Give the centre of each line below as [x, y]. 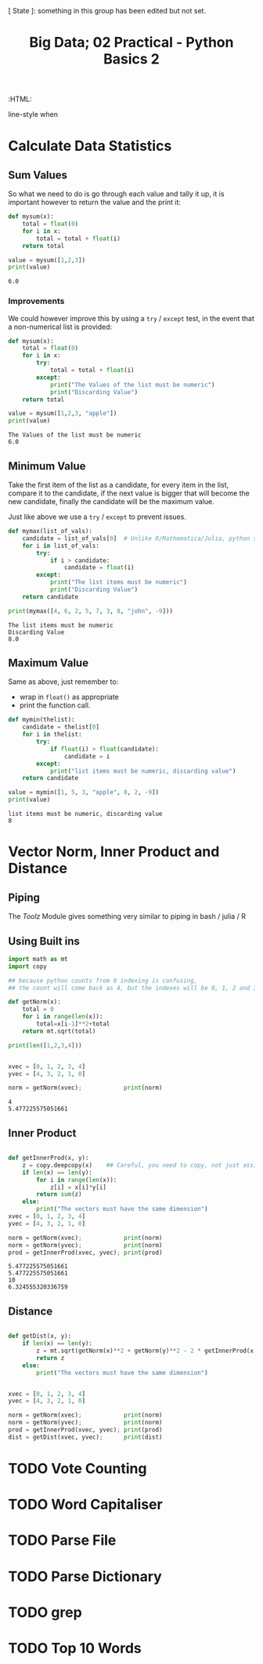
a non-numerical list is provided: [60, 327]
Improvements [36, 302]
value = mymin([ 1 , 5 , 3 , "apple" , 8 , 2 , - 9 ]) [84, 792]
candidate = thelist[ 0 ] [61, 727]
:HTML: [20, 99]
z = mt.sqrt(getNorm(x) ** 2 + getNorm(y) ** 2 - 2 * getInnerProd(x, [147, 1351]
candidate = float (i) [99, 568]
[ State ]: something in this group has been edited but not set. [107, 11]
